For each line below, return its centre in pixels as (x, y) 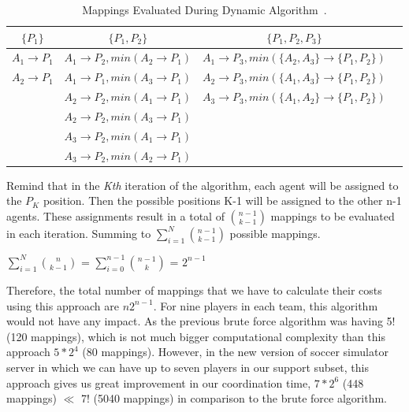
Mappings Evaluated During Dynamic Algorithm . (204, 9)
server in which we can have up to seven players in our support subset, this (188, 367)
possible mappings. (275, 233)
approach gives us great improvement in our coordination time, (159, 382)
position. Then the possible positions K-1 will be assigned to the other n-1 (222, 200)
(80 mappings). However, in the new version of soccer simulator (235, 352)
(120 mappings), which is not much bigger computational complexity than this (196, 336)
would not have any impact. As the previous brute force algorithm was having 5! (201, 321)
